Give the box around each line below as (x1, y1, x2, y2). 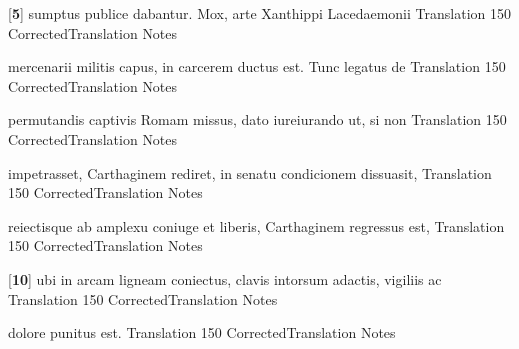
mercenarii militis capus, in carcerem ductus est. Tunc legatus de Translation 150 (8, 56, 506, 77)
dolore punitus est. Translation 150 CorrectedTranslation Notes (8, 322, 396, 343)
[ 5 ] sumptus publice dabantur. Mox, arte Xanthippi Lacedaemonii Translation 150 (8, 3, 511, 23)
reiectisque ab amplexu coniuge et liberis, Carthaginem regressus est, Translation (8, 215, 505, 236)
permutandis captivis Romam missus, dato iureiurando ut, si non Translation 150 (8, 109, 507, 130)
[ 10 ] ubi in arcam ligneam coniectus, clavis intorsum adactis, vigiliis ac (8, 268, 442, 289)
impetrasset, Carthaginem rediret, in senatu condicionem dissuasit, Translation (8, 162, 492, 183)
